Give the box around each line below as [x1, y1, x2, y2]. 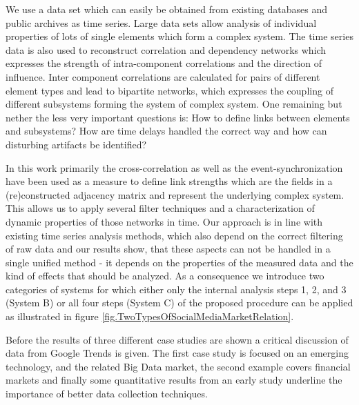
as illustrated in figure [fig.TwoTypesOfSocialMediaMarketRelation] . [6, 309, 294, 324]
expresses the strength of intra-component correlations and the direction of [6, 56, 322, 70]
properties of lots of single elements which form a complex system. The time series [6, 29, 353, 43]
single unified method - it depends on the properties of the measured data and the [6, 255, 353, 269]
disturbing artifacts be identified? [6, 137, 147, 151]
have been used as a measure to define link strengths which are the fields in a [6, 174, 333, 188]
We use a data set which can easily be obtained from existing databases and [6, 2, 327, 16]
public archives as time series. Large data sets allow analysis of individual [6, 15, 317, 30]
